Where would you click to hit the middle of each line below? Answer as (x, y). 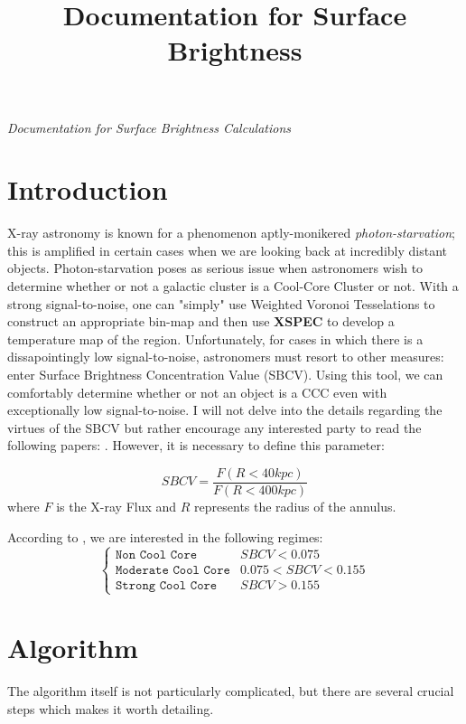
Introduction (88, 189)
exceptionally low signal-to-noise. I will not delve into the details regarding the (225, 410)
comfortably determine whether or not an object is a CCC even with (197, 392)
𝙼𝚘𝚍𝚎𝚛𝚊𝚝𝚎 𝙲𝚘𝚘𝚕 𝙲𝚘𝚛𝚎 (172, 570)
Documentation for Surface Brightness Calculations (149, 127)
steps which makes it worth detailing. (111, 708)
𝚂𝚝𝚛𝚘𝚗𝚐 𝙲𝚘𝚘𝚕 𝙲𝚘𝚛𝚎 (166, 585)
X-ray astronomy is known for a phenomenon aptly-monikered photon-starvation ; (231, 233)
